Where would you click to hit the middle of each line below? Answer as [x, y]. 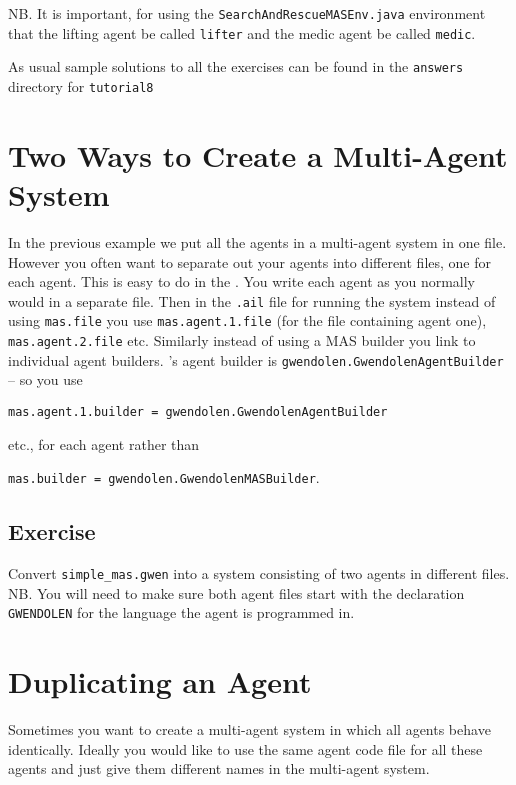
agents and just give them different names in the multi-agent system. [219, 768]
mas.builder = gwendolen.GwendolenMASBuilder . [164, 477]
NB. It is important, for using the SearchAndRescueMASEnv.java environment [247, 13]
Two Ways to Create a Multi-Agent [258, 154]
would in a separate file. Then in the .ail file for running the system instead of [252, 300]
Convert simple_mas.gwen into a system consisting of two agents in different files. [259, 573]
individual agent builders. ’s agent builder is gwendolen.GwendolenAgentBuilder [256, 359]
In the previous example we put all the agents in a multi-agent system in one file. [257, 241]
